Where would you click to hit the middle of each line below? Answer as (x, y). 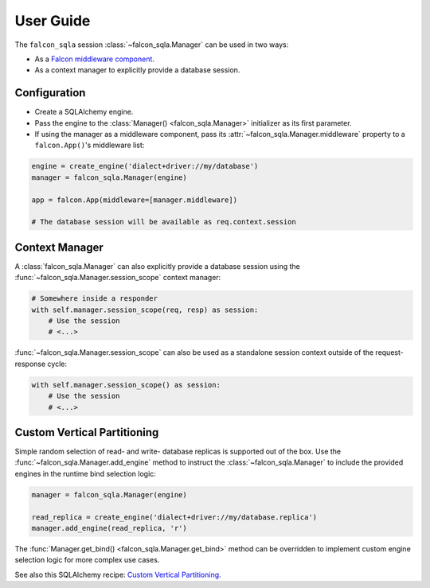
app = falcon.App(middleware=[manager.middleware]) (135, 200)
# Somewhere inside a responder (95, 299)
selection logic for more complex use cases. (87, 560)
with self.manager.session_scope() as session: (126, 385)
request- (389, 352)
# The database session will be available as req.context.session (164, 222)
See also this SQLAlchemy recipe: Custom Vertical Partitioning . (118, 574)
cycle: (57, 364)
